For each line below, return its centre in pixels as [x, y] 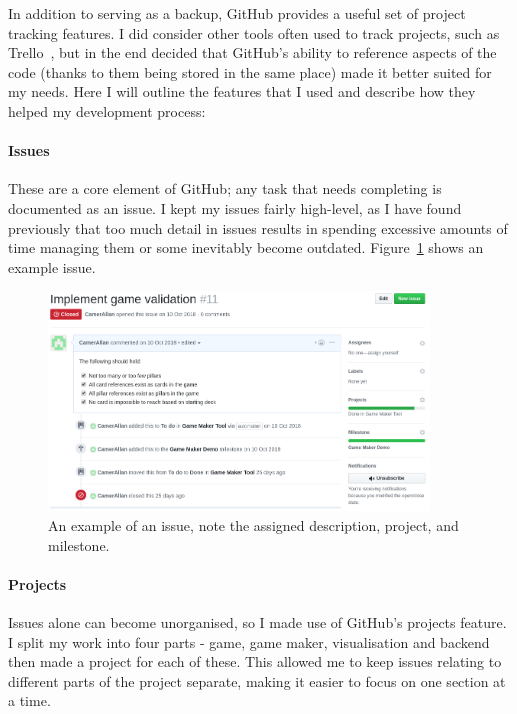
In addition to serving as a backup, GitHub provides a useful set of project [237, 13]
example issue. [52, 266]
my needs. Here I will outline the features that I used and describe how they [242, 91]
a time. [29, 700]
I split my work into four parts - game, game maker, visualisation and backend [249, 641]
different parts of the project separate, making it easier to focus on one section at [257, 680]
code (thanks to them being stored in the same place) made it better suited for [250, 71]
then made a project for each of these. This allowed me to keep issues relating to [255, 661]
